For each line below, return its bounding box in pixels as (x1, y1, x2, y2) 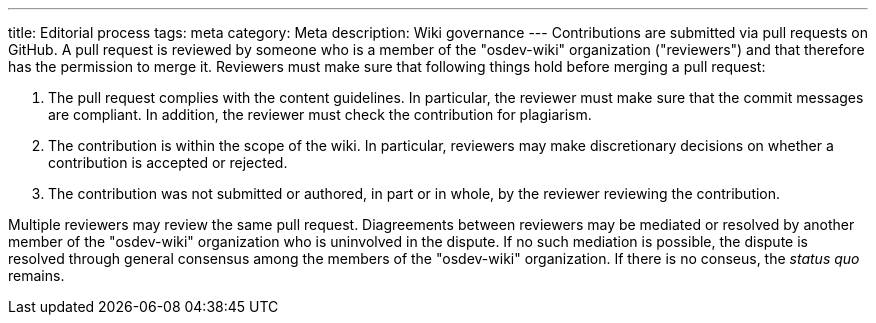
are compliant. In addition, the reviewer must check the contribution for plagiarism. (48, 106, 592, 123)
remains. (8, 267, 65, 284)
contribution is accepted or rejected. (48, 154, 288, 171)
